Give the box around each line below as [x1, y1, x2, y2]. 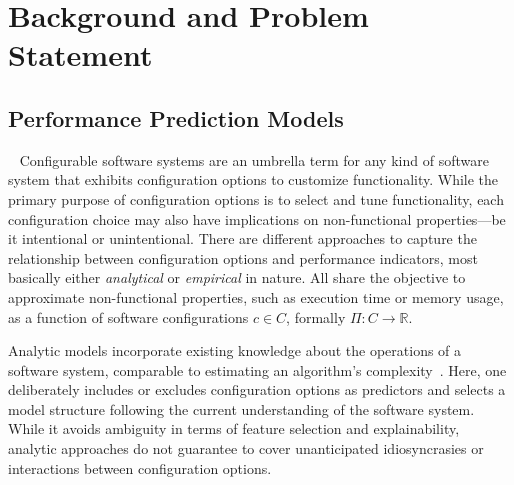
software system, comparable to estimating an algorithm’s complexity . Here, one [8, 359, 507, 380]
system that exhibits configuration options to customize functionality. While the [8, 169, 499, 190]
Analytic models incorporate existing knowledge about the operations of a [8, 340, 462, 361]
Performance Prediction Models [8, 102, 344, 133]
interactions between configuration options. [8, 457, 272, 478]
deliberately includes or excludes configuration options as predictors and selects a [8, 379, 506, 400]
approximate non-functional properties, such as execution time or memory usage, [8, 286, 504, 307]
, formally [286, 306, 346, 327]
